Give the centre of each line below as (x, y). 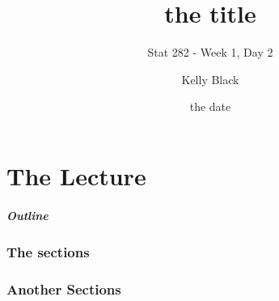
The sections (48, 251)
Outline (27, 215)
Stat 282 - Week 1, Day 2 (210, 52)
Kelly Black (210, 79)
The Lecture (76, 175)
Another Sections (64, 288)
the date (210, 106)
